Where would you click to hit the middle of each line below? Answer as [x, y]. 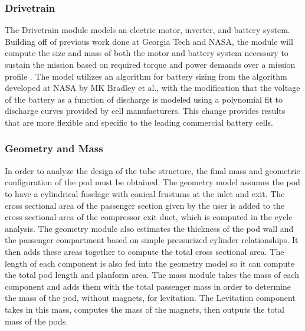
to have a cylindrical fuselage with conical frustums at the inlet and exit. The [145, 193]
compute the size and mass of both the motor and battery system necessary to [147, 53]
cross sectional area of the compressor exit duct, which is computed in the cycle [149, 217]
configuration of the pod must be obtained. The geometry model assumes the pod [152, 182]
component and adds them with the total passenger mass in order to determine [148, 286]
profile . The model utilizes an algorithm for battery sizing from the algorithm [146, 76]
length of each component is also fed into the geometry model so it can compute [150, 263]
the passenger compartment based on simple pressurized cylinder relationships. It [152, 240]
